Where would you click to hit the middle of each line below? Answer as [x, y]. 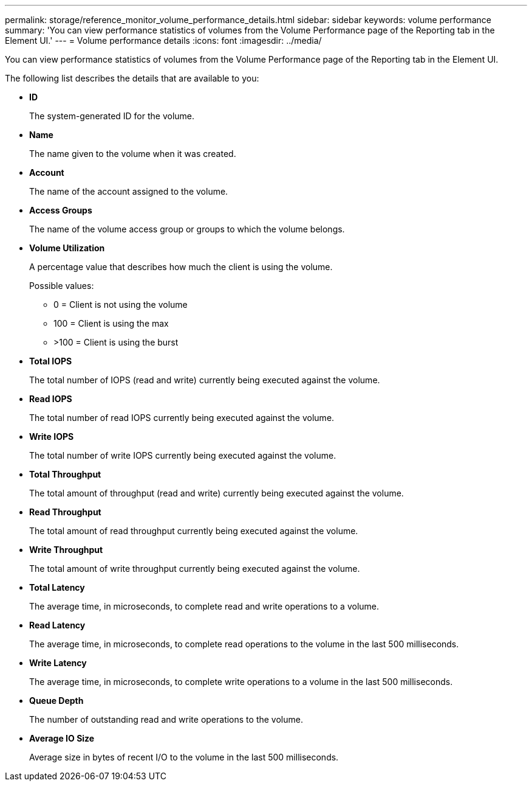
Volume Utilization [67, 248]
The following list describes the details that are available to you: [132, 78]
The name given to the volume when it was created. [133, 154]
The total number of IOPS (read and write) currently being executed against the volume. [205, 380]
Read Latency [57, 625]
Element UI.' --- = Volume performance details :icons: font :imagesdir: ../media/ [163, 40]
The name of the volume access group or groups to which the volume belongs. [187, 229]
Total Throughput [65, 474]
